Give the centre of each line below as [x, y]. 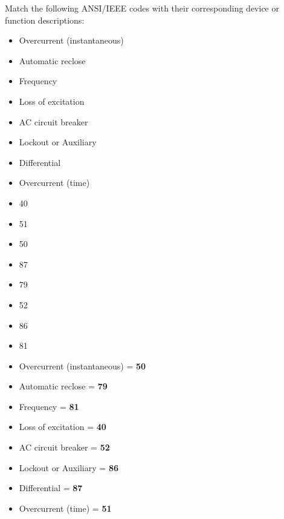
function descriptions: [45, 20]
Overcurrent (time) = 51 [65, 508]
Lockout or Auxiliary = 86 [69, 467]
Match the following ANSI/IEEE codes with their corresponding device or [142, 8]
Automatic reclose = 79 [63, 386]
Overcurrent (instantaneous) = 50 [82, 365]
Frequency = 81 [49, 406]
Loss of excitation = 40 [63, 427]
